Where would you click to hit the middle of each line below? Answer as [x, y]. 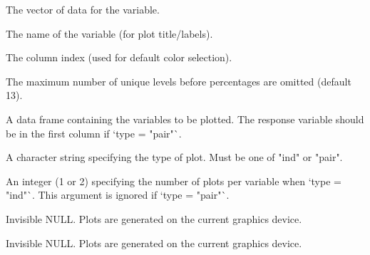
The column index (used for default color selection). [119, 57]
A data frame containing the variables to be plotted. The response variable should [185, 119]
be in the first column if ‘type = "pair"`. [94, 133]
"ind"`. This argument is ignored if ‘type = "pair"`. [118, 195]
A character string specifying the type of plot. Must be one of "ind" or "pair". [174, 157]
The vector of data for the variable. [83, 9]
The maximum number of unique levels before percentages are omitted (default [179, 81]
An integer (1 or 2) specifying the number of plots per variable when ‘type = [174, 181]
